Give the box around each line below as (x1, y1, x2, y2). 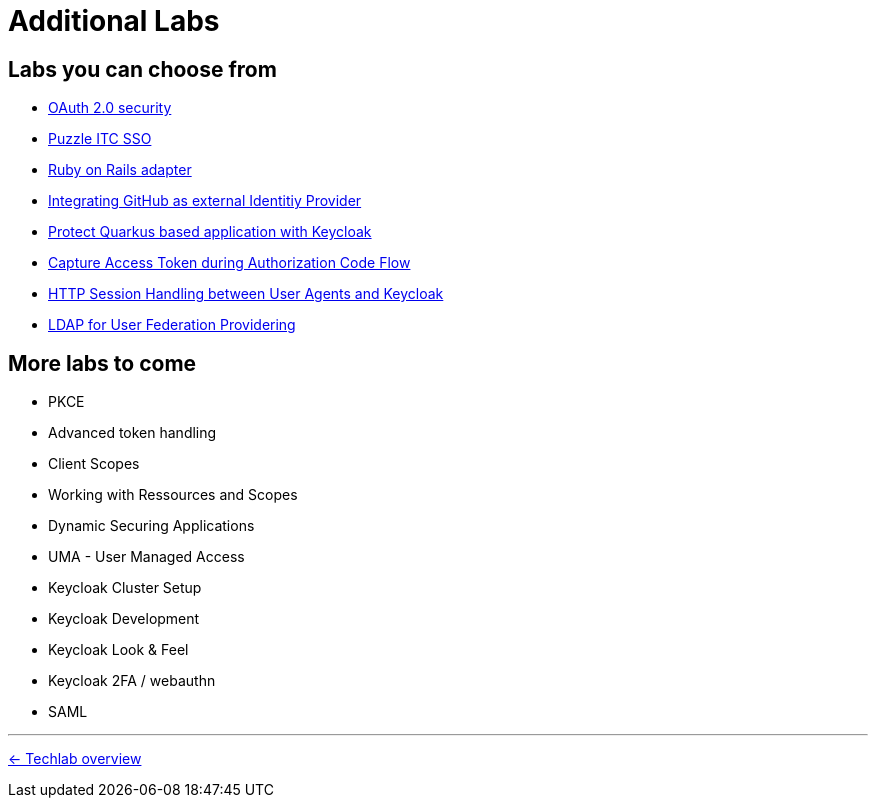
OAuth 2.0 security (48, 99, 172, 117)
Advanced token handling (48, 424, 217, 442)
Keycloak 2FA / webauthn (48, 672, 216, 690)
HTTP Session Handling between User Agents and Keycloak (48, 285, 444, 303)
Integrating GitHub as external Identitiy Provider (48, 192, 362, 210)
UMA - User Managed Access (48, 548, 245, 566)
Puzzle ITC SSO (48, 130, 152, 148)
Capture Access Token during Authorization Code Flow (48, 254, 411, 272)
